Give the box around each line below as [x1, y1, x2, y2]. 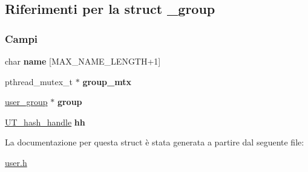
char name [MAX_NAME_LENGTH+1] [5, 55, 161, 67]
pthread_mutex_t [5, 75, 73, 88]
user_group [5, 95, 48, 108]
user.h [5, 156, 27, 168]
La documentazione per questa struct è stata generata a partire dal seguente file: [5, 136, 304, 148]
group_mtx [82, 75, 131, 88]
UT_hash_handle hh [5, 115, 85, 128]
